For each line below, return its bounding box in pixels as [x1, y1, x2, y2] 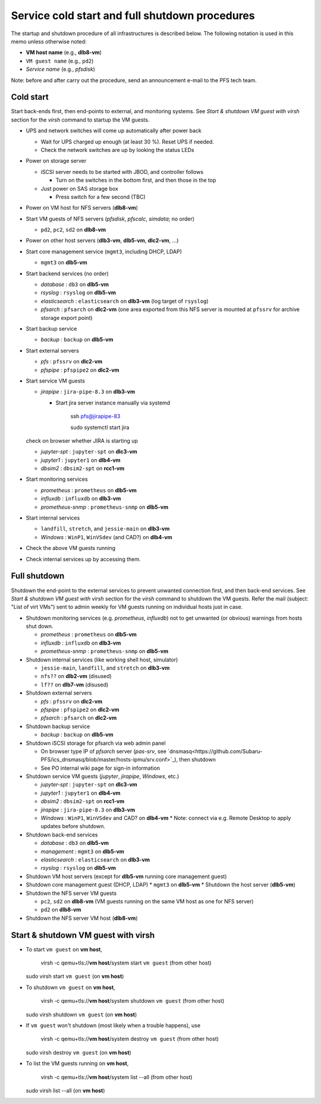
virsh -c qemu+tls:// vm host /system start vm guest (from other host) [40, 959, 212, 966]
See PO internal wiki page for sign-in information [40, 764, 160, 772]
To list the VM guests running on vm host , [26, 1060, 129, 1067]
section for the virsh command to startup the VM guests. [11, 116, 150, 123]
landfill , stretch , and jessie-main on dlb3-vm [40, 525, 170, 533]
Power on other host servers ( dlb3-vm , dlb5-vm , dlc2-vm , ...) [26, 237, 179, 244]
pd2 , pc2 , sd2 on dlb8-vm [40, 226, 106, 234]
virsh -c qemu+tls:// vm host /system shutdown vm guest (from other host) [40, 997, 225, 1005]
